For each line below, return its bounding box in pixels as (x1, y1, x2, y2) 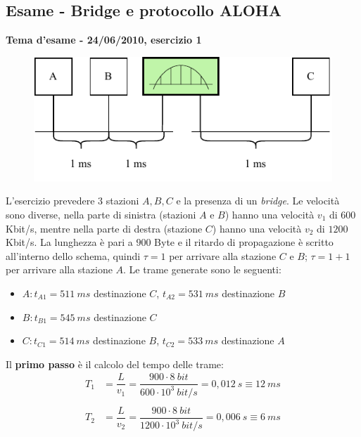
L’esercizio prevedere (6, 193, 95, 208)
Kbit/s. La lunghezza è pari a (6, 235, 133, 249)
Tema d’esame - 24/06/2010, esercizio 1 (6, 32, 202, 47)
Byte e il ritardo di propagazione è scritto (154, 235, 334, 249)
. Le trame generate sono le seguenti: (123, 262, 281, 277)
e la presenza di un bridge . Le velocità (176, 193, 340, 208)
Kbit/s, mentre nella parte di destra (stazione (6, 221, 203, 235)
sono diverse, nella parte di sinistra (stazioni (6, 207, 196, 221)
